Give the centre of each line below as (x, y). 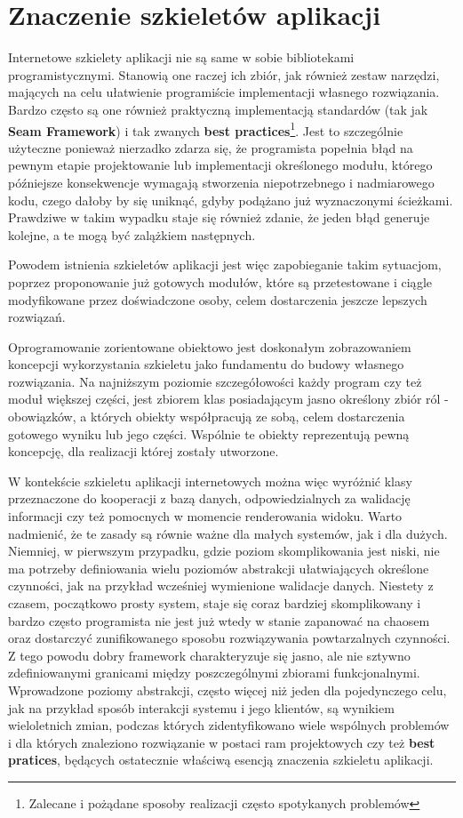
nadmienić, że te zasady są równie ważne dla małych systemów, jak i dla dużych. (228, 533)
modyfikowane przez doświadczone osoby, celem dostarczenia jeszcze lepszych (218, 299)
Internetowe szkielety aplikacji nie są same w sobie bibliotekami (181, 57)
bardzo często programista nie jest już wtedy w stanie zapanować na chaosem (219, 620)
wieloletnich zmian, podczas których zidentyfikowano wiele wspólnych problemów (229, 725)
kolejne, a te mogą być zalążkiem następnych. (132, 234)
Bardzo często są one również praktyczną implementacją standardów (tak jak (218, 109)
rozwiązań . (37, 317)
